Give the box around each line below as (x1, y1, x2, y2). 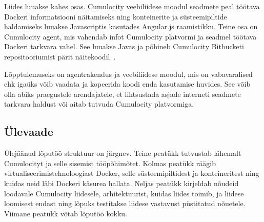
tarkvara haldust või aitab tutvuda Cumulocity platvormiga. (4, 98, 194, 109)
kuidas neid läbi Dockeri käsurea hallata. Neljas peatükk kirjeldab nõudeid (4, 177, 239, 188)
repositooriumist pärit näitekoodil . (4, 51, 116, 62)
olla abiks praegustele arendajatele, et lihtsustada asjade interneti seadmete (4, 88, 241, 99)
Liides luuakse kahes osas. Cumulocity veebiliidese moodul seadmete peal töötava (4, 1, 260, 11)
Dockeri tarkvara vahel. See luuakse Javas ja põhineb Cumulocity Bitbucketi (4, 41, 244, 52)
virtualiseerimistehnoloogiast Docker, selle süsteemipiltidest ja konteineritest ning (4, 168, 259, 178)
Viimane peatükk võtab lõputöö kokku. (4, 208, 127, 218)
